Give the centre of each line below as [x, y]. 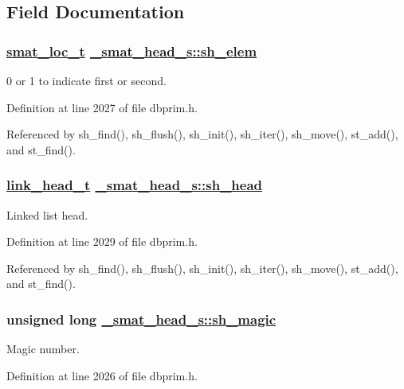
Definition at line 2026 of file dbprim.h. [102, 375]
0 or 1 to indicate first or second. [86, 80]
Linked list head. [47, 214]
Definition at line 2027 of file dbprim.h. [102, 107]
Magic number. [43, 349]
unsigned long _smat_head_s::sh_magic [141, 319]
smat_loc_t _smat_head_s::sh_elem [132, 51]
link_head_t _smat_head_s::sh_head [135, 185]
